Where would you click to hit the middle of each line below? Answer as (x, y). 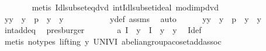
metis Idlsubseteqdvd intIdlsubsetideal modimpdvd (125, 7)
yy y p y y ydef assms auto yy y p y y (133, 18)
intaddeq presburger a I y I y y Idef (103, 30)
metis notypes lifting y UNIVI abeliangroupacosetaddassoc (113, 41)
